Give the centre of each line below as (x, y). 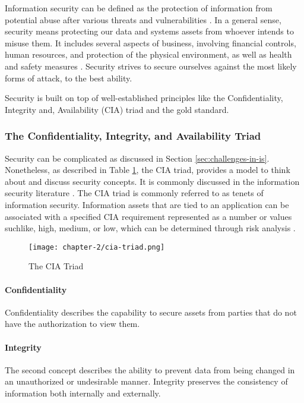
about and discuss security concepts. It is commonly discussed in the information (152, 181)
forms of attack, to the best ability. (69, 78)
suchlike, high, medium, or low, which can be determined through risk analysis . (150, 228)
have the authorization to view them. (72, 324)
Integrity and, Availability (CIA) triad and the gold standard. (117, 109)
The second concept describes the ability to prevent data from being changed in (150, 369)
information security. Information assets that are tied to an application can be (147, 204)
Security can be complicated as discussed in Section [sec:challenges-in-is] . (137, 158)
